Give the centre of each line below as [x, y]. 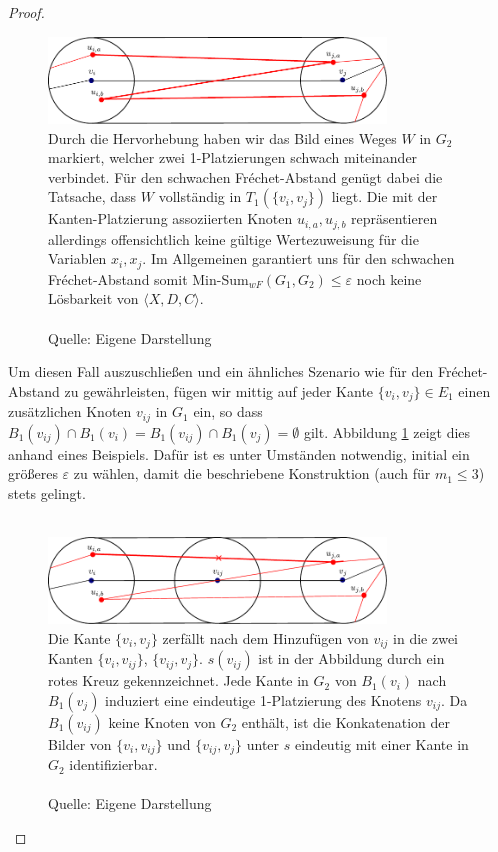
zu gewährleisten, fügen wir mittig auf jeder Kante [219, 390]
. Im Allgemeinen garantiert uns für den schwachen [298, 258]
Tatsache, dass [92, 196]
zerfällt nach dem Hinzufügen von [265, 637]
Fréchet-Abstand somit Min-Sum [148, 278]
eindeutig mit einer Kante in [381, 743]
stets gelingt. [47, 492]
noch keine [389, 278]
